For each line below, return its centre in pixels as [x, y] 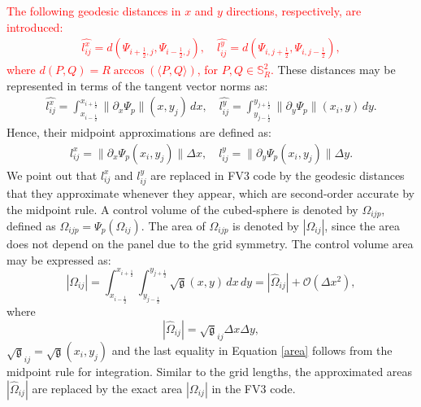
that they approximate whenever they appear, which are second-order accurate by [211, 193]
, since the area [362, 225]
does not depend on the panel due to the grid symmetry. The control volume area [210, 243]
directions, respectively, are [294, 11]
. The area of [173, 225]
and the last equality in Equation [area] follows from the [252, 350]
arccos [129, 71]
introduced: [35, 26]
